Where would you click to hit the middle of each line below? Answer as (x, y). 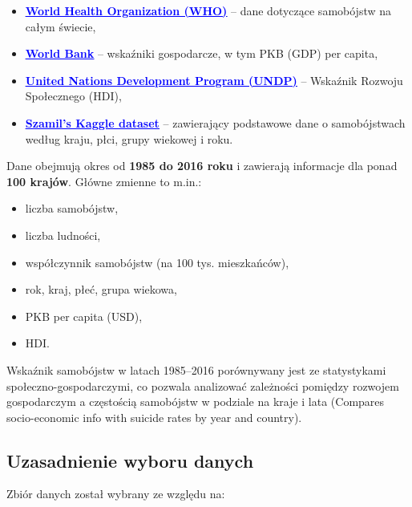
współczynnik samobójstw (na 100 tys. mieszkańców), (157, 262)
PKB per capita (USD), (84, 316)
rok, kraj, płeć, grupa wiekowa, (101, 289)
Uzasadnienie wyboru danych (130, 460)
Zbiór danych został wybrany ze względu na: (116, 494)
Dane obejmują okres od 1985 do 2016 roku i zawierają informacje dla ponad (202, 166)
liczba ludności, (63, 235)
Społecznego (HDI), (73, 96)
